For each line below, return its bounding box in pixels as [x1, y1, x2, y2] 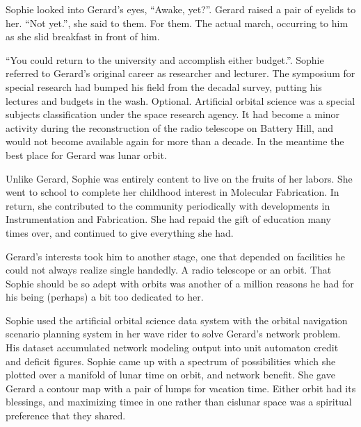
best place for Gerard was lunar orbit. [6, 147, 167, 162]
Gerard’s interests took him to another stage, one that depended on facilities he [6, 249, 345, 263]
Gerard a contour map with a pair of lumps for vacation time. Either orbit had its [6, 380, 356, 395]
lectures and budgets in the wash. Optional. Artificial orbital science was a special [6, 93, 355, 108]
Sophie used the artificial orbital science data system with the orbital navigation [6, 312, 348, 327]
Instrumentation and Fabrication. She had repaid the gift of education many [6, 212, 331, 226]
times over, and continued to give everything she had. [6, 225, 234, 240]
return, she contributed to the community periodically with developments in [6, 198, 330, 212]
